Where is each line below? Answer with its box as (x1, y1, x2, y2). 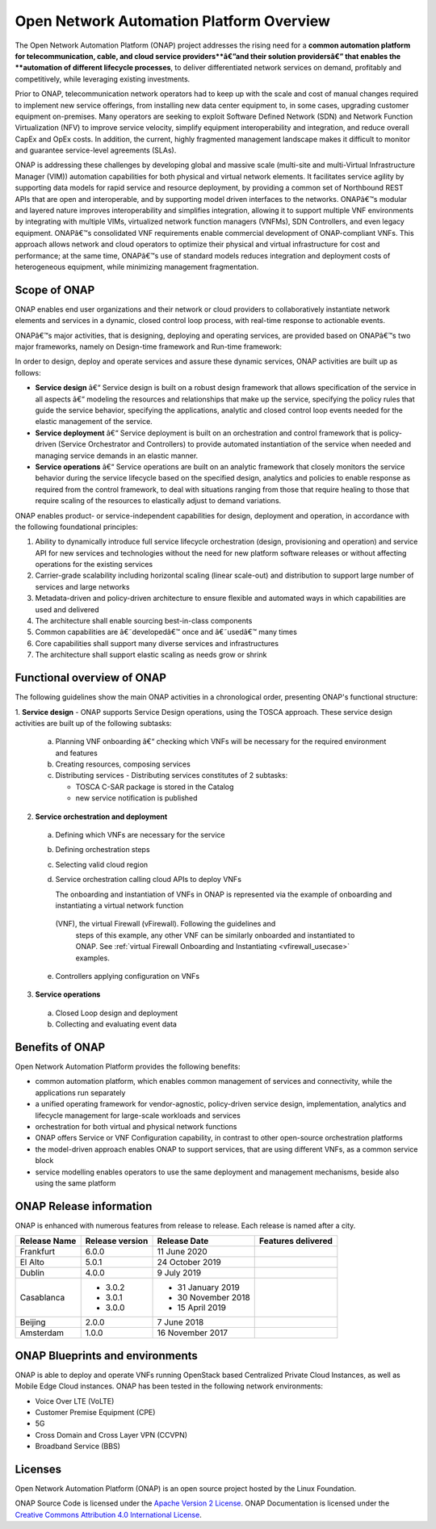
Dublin (19, 1267, 44, 1279)
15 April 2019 (177, 1302, 226, 1313)
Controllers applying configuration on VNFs (55, 971, 200, 981)
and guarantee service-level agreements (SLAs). (15, 145, 177, 155)
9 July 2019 (157, 1267, 202, 1279)
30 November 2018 (177, 1292, 250, 1304)
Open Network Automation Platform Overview (15, 12, 331, 30)
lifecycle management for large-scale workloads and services (35, 1111, 241, 1120)
